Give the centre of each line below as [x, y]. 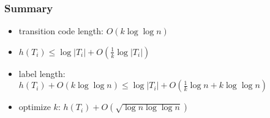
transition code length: [61, 31]
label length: [42, 73]
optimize [35, 107]
